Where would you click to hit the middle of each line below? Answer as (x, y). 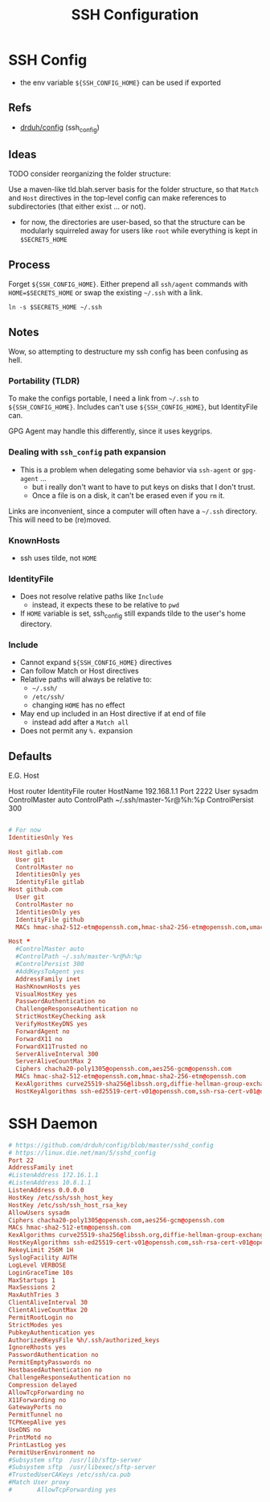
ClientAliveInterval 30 (48, 1303)
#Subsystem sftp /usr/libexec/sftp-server (82, 1467)
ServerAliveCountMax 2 (53, 1061)
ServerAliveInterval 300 (57, 1054)
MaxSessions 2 (32, 1288)
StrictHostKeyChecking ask (61, 1017)
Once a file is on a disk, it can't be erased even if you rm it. (128, 495)
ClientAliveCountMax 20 (48, 1310)
